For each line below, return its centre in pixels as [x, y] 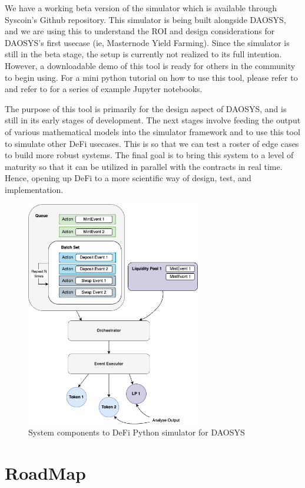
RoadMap [45, 472]
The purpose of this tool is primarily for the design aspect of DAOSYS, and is [146, 108]
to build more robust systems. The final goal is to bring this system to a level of [149, 155]
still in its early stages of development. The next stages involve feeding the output [153, 120]
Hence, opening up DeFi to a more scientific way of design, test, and [128, 178]
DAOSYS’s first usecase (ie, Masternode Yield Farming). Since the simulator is [147, 42]
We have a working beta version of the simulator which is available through [141, 8]
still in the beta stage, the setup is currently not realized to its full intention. [143, 54]
